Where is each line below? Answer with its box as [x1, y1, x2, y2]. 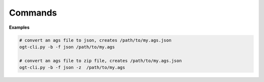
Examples [9, 24, 30, 30]
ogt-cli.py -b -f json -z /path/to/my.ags [19, 65, 126, 70]
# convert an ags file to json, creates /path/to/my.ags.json [19, 37, 172, 43]
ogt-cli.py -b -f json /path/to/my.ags [19, 44, 115, 50]
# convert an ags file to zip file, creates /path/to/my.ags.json [19, 58, 182, 63]
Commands [9, 7, 57, 18]
